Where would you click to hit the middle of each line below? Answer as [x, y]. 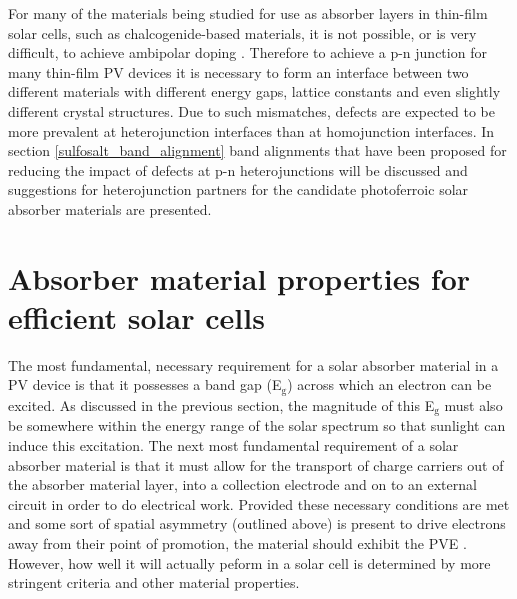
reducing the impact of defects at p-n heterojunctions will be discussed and [238, 169]
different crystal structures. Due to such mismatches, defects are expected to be [251, 110]
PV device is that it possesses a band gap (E [145, 384]
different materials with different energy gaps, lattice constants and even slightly [254, 91]
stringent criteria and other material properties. [154, 582]
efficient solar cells [136, 316]
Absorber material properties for [239, 277]
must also [473, 404]
